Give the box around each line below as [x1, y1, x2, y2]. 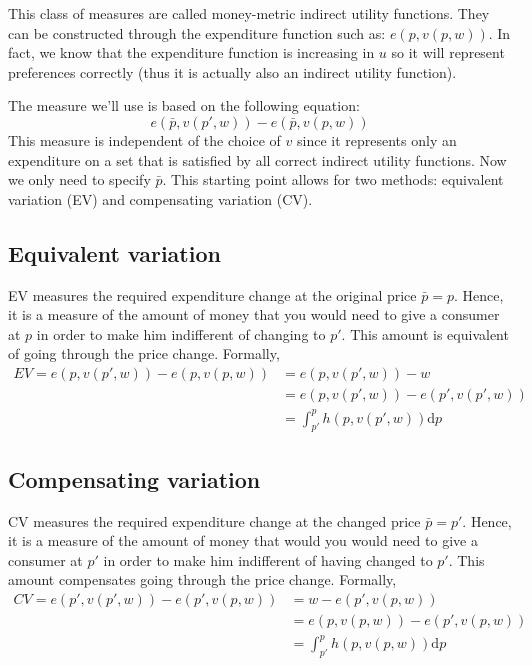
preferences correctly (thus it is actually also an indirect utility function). [8, 61, 457, 82]
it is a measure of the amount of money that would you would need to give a [8, 530, 478, 551]
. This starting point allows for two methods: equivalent [162, 169, 504, 190]
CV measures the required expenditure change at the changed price [8, 510, 421, 531]
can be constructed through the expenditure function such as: [8, 22, 386, 43]
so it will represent [391, 42, 505, 63]
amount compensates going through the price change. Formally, [8, 569, 397, 590]
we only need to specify [8, 169, 151, 190]
